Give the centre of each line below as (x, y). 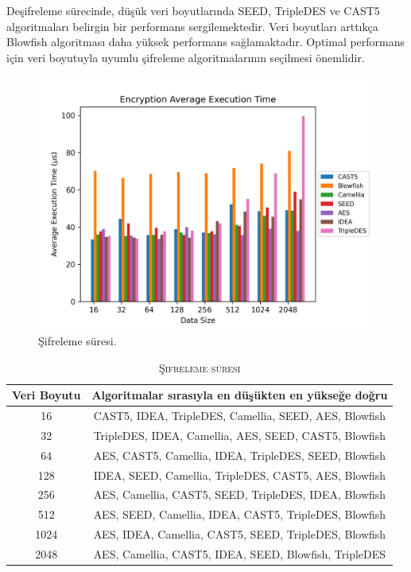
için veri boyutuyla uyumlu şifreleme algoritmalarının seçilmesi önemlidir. (186, 57)
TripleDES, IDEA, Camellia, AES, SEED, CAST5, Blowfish (240, 435)
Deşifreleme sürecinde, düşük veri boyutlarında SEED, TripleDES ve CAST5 (193, 10)
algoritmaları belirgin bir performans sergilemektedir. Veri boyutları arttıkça (192, 26)
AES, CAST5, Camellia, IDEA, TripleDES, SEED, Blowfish (240, 455)
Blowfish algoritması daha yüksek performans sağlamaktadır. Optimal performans (206, 42)
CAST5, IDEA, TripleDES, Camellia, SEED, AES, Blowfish (240, 415)
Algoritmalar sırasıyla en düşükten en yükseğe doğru (240, 395)
